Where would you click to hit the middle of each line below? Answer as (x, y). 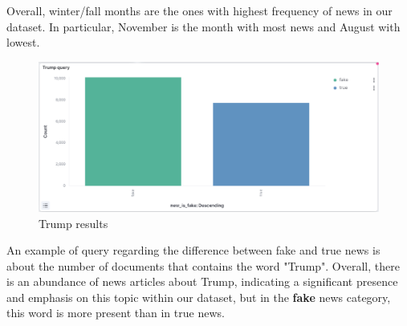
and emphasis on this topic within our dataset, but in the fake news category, (199, 297)
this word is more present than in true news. (116, 313)
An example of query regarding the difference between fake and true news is (193, 250)
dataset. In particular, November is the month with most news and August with (203, 26)
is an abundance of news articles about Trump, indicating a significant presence (202, 281)
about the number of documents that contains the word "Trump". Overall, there (203, 265)
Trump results (73, 223)
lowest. (23, 42)
